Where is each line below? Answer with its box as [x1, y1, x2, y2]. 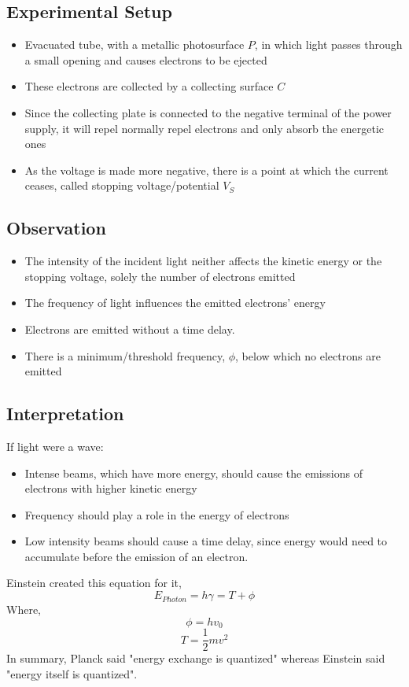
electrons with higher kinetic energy [24, 480, 197, 497]
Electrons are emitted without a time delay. [24, 320, 235, 337]
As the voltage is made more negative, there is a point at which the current [24, 161, 389, 178]
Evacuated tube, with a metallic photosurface [24, 36, 245, 53]
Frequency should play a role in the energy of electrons [24, 506, 289, 523]
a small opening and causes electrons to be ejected [24, 51, 267, 68]
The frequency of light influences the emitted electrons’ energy [24, 294, 326, 311]
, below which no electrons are [235, 347, 381, 364]
